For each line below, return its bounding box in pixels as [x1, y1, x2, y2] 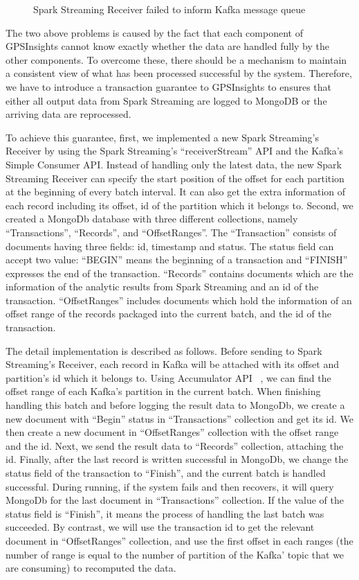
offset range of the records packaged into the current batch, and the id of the [6, 306, 331, 321]
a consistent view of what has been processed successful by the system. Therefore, [6, 66, 352, 80]
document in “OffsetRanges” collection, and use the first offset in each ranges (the [6, 533, 353, 547]
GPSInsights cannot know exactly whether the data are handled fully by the [6, 39, 330, 53]
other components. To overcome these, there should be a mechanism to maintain [6, 52, 347, 67]
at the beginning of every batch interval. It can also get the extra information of [6, 184, 346, 199]
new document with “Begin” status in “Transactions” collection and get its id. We [6, 411, 354, 425]
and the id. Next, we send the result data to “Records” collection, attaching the [6, 438, 344, 452]
